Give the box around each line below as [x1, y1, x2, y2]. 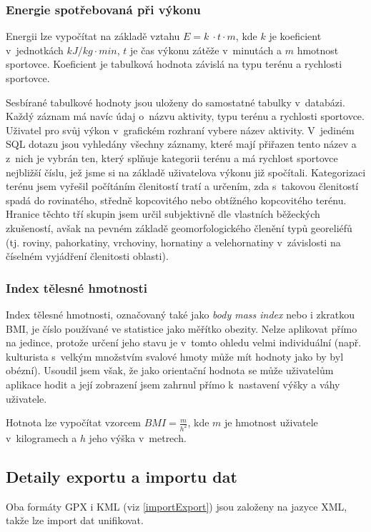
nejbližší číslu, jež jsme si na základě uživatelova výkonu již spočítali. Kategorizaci [6, 164, 366, 179]
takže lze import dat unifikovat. [6, 513, 144, 528]
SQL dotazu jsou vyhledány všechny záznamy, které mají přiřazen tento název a [6, 136, 357, 151]
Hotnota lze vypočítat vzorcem [6, 415, 142, 430]
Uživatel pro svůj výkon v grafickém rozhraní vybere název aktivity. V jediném [6, 122, 355, 137]
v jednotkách [6, 42, 64, 57]
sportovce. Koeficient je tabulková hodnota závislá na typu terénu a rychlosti [6, 56, 342, 71]
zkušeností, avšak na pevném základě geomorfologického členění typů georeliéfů [6, 220, 352, 235]
